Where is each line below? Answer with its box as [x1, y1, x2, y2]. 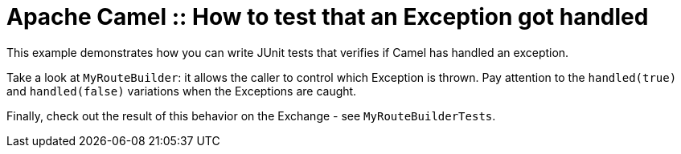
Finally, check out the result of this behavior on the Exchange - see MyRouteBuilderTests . [6, 108, 496, 123]
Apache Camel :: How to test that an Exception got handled [6, 3, 649, 30]
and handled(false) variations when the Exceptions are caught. [6, 83, 357, 98]
